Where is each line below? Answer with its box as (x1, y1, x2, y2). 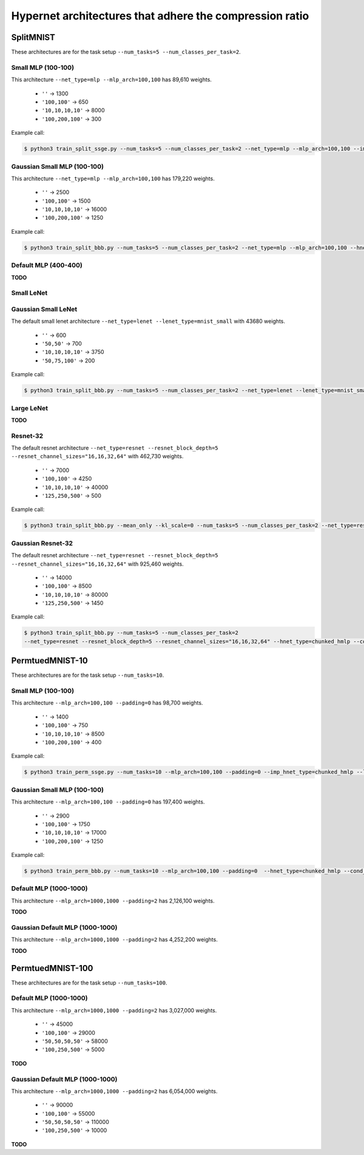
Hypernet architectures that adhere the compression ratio (11, 9, 309, 22)
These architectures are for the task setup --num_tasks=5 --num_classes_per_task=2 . (11, 49, 241, 56)
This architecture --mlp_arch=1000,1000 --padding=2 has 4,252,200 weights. (11, 936, 218, 943)
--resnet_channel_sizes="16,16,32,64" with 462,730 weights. (11, 453, 184, 460)
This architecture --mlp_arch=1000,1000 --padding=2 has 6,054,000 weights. (11, 1087, 218, 1095)
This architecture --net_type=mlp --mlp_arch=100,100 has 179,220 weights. (11, 175, 215, 182)
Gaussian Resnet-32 (11, 539, 73, 547)
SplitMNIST (11, 32, 56, 42)
